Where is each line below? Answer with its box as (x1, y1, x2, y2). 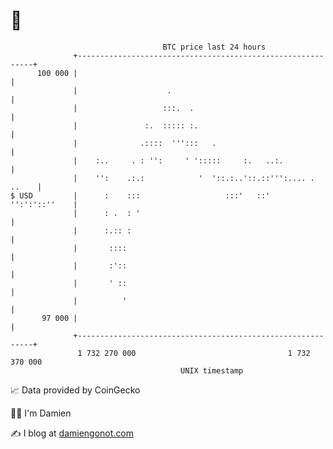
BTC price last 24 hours (162, 42, 267, 52)
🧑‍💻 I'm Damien (10, 407, 72, 419)
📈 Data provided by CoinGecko (10, 384, 141, 396)
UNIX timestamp (180, 365, 244, 376)
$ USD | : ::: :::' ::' (10, 190, 271, 201)
